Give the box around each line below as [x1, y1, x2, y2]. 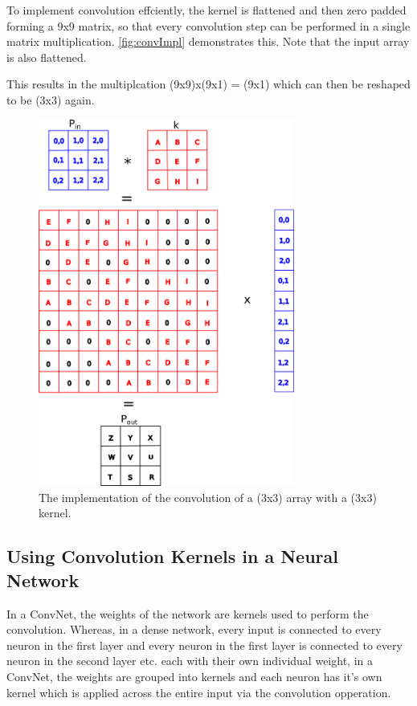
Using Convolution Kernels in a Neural [6, 544, 338, 569]
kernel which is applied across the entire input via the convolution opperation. [6, 684, 391, 700]
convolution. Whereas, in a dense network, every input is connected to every [6, 621, 382, 638]
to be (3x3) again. [6, 91, 95, 108]
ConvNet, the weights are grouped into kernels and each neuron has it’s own [6, 668, 382, 685]
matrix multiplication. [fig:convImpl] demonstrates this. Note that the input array [6, 33, 410, 50]
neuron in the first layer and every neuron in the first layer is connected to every [6, 636, 403, 653]
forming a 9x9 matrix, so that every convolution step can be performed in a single [6, 17, 411, 34]
